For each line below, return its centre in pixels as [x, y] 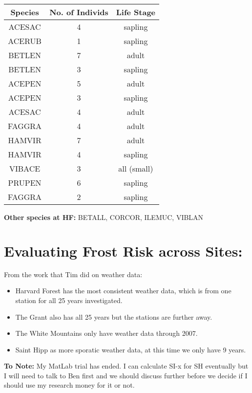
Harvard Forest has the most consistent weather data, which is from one [123, 291]
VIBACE [25, 168]
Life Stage [136, 12]
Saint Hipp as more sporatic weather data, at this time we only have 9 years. [131, 349]
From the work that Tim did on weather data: [73, 274]
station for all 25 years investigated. [69, 300]
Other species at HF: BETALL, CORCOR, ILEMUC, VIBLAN [104, 217]
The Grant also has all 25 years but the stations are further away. [114, 317]
